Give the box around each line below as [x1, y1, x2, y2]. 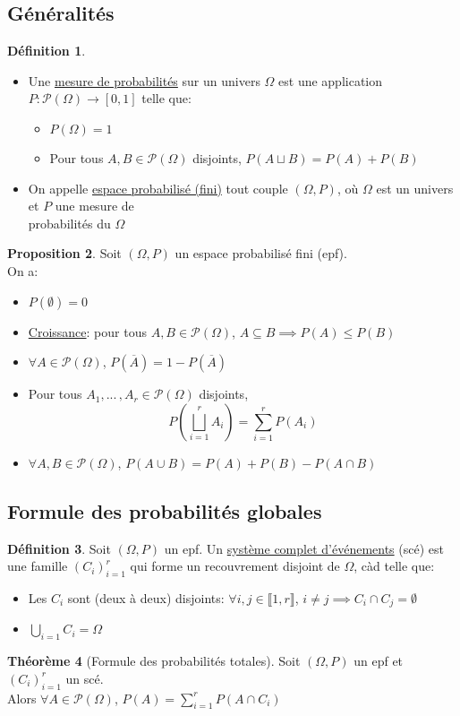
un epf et [354, 651, 404, 670]
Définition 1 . [7, 41, 86, 60]
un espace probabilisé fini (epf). [175, 244, 347, 263]
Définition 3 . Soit [7, 539, 111, 557]
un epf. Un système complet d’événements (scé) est [164, 539, 444, 557]
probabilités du [28, 213, 111, 232]
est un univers [376, 178, 454, 197]
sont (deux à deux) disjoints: [67, 588, 225, 607]
